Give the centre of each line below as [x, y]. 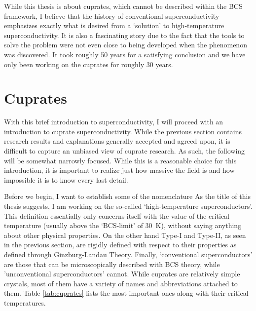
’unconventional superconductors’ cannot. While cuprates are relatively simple [122, 274]
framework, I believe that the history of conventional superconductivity [112, 16]
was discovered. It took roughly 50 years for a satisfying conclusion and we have [125, 54]
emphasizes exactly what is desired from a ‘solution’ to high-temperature [114, 25]
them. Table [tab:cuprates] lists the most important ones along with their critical [126, 293]
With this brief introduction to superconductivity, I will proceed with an [114, 122]
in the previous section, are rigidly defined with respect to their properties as [120, 245]
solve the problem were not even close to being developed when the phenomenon [126, 45]
